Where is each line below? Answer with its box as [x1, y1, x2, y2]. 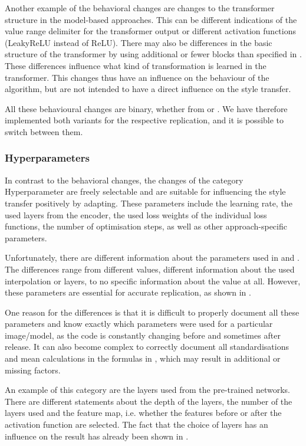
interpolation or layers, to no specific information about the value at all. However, [5, 274, 301, 287]
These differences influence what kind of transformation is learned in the [5, 59, 266, 71]
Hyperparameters [5, 150, 90, 165]
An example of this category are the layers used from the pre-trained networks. [5, 383, 290, 396]
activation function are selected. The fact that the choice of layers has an [5, 418, 268, 431]
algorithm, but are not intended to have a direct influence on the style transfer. [5, 83, 291, 95]
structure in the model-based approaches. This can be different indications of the [5, 13, 297, 25]
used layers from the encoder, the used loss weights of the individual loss [5, 208, 267, 221]
